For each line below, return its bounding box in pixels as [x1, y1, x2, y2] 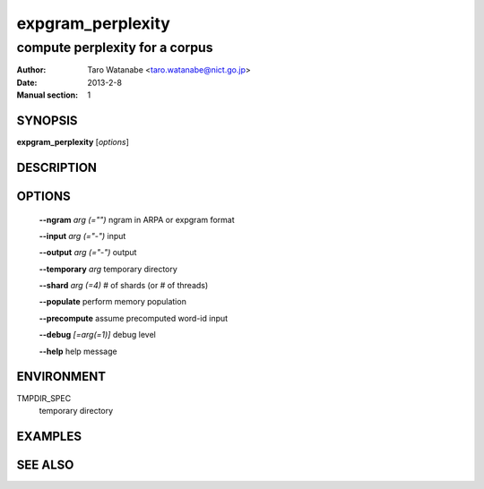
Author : [16, 64, 47, 75]
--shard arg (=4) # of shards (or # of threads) [39, 280, 209, 291]
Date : [16, 77, 38, 88]
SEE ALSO [16, 457, 74, 472]
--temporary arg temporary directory [39, 263, 178, 274]
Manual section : [16, 90, 79, 100]
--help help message [39, 346, 117, 356]
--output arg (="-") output [39, 247, 137, 258]
